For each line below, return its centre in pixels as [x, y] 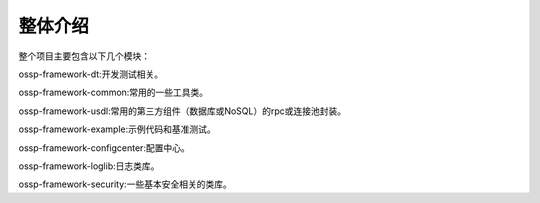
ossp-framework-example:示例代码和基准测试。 [117, 129]
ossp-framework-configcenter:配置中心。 [104, 147]
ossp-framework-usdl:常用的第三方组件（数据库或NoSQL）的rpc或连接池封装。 [182, 111]
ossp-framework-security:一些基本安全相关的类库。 [125, 184]
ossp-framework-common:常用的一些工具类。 [113, 92]
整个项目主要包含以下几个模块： [84, 56]
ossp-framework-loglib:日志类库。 [89, 166]
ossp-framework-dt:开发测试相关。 [91, 74]
